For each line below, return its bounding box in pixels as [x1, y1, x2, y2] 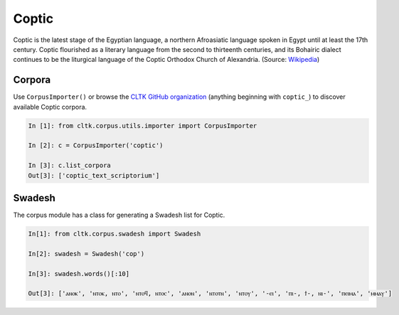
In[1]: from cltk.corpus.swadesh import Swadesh [28, 230, 201, 238]
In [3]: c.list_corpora [28, 161, 112, 170]
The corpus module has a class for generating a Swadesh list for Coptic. [13, 210, 225, 220]
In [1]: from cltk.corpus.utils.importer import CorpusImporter [28, 122, 257, 129]
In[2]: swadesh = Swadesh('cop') [28, 250, 145, 257]
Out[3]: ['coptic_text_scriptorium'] [28, 171, 160, 179]
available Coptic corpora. [13, 102, 87, 111]
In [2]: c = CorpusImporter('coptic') [28, 142, 164, 149]
